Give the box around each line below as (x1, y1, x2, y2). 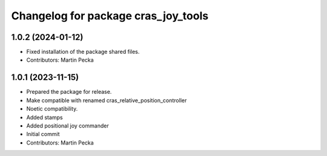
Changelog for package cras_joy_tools (11, 9, 209, 22)
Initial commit (26, 131, 60, 138)
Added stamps (26, 114, 63, 121)
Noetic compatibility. (26, 105, 78, 112)
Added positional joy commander (26, 122, 109, 129)
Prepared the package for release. (26, 88, 112, 96)
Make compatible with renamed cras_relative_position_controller (26, 97, 187, 104)
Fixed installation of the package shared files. (26, 48, 140, 56)
